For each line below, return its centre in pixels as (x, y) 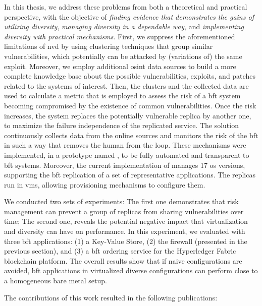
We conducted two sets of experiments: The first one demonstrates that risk (121, 201)
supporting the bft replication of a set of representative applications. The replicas (130, 175)
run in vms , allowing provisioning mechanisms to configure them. (105, 184)
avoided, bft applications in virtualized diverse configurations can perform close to (131, 270)
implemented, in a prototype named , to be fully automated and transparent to (127, 155)
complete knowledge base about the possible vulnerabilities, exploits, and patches (130, 76)
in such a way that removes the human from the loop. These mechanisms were (125, 145)
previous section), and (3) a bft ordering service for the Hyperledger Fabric (120, 251)
